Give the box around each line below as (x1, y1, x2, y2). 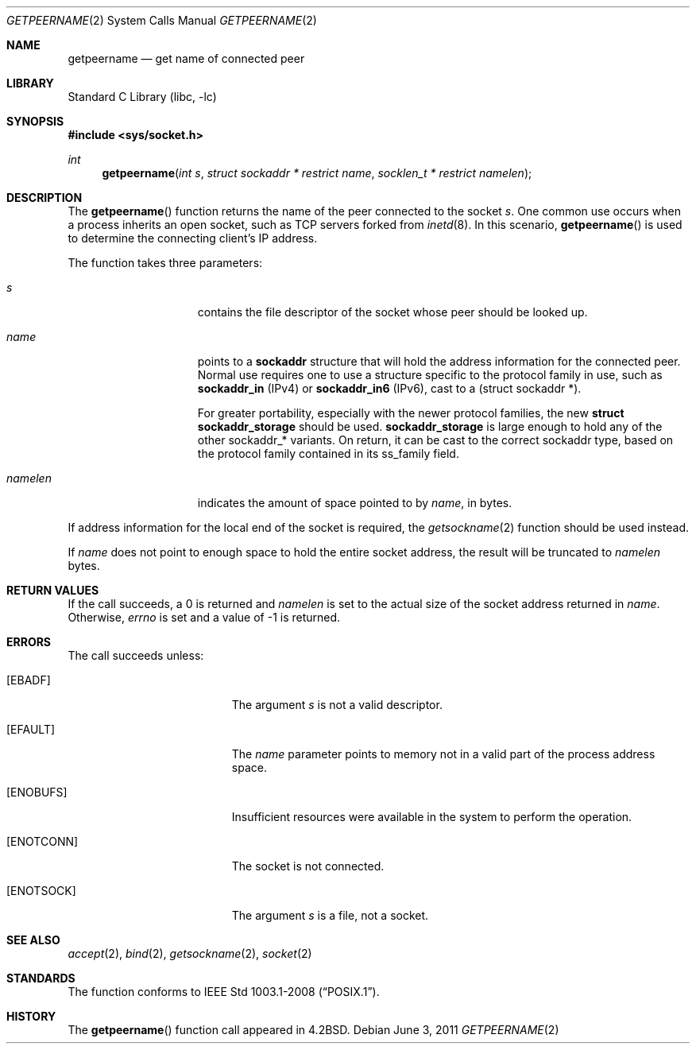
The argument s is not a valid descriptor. (231, 698, 443, 711)
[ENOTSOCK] (6, 884, 76, 897)
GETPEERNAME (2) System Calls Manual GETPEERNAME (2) (6, 14, 317, 27)
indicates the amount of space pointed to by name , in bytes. (197, 496, 512, 510)
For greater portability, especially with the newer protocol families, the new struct (197, 406, 624, 420)
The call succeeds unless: (68, 649, 204, 662)
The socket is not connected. (231, 859, 385, 873)
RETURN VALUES (6, 583, 99, 597)
